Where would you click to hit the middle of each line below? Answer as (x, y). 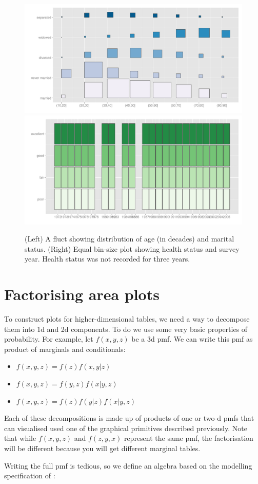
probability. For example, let (49, 339)
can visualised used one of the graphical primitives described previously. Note (126, 428)
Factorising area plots (82, 294)
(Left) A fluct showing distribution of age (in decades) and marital (130, 239)
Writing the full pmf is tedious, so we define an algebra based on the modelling (128, 465)
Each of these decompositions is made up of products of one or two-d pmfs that (129, 418)
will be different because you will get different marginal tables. (102, 448)
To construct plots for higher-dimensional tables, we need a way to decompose (127, 319)
